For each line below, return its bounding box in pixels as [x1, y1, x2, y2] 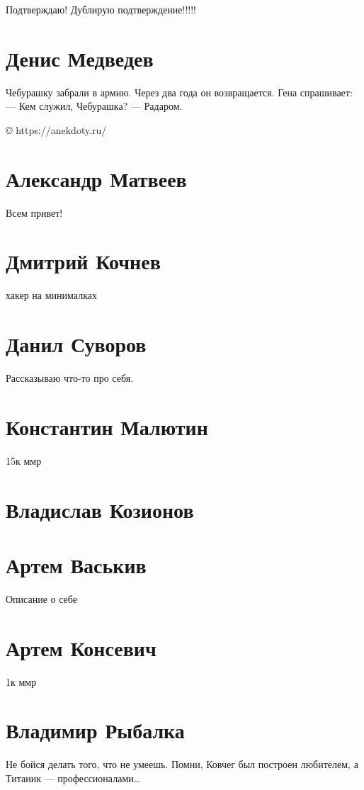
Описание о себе [6, 591, 77, 606]
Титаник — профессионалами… [6, 770, 141, 785]
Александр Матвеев [6, 164, 187, 193]
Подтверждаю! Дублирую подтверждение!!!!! [6, 2, 197, 16]
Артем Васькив [6, 550, 147, 579]
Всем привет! [6, 205, 63, 220]
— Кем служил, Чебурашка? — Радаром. [6, 98, 183, 113]
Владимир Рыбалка [6, 716, 185, 745]
